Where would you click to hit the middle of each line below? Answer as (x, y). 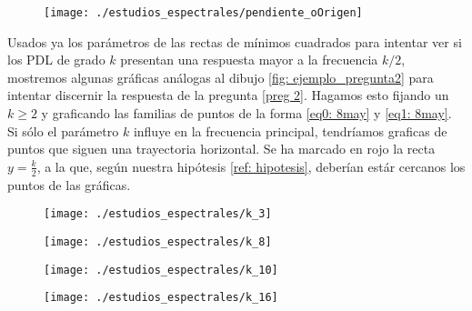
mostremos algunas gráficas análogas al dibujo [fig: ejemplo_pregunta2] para (221, 77)
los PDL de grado (56, 60)
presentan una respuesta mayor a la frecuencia (249, 60)
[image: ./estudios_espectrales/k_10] (161, 270)
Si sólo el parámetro (63, 130)
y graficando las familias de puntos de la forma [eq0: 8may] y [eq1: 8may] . (246, 113)
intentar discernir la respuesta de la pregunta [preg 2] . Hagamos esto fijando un (228, 95)
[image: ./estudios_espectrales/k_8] (158, 241)
